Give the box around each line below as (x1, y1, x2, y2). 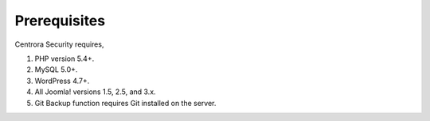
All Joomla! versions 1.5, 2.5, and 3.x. (34, 87, 156, 96)
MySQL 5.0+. (34, 65, 78, 74)
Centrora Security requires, (14, 40, 104, 49)
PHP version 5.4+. (34, 54, 95, 63)
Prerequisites (14, 12, 106, 29)
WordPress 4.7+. (34, 76, 90, 85)
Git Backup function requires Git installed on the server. (34, 98, 217, 108)
